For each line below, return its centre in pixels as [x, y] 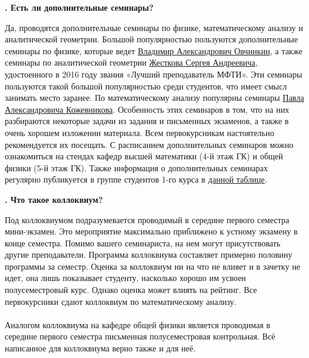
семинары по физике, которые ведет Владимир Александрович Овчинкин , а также [154, 50]
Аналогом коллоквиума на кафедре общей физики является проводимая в [138, 324]
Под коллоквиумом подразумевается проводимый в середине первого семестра [147, 219]
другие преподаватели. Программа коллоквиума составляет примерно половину [149, 254]
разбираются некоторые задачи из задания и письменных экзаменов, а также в [147, 121]
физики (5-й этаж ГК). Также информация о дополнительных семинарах [136, 167]
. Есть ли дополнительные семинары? [79, 7]
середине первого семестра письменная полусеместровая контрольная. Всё [140, 336]
